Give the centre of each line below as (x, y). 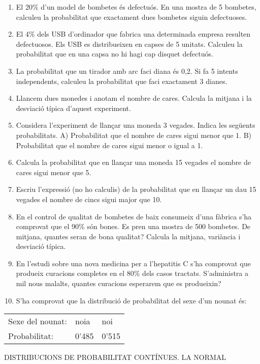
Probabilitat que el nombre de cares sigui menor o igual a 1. (109, 145)
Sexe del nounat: (38, 321)
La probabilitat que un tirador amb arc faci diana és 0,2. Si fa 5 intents (127, 71)
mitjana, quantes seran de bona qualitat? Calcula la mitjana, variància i (128, 236)
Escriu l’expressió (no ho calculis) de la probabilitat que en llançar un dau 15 (136, 189)
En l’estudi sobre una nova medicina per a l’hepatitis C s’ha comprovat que (133, 263)
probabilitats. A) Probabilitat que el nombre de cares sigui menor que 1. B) (134, 135)
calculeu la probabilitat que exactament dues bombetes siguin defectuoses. (132, 17)
